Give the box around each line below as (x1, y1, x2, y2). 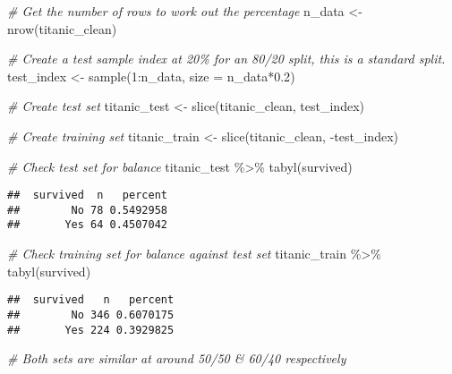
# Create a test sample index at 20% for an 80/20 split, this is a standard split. (7, 49, 446, 68)
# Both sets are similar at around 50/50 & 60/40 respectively (7, 349, 346, 368)
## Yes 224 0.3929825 (7, 323, 175, 336)
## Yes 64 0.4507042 (7, 218, 167, 232)
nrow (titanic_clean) (7, 19, 117, 38)
